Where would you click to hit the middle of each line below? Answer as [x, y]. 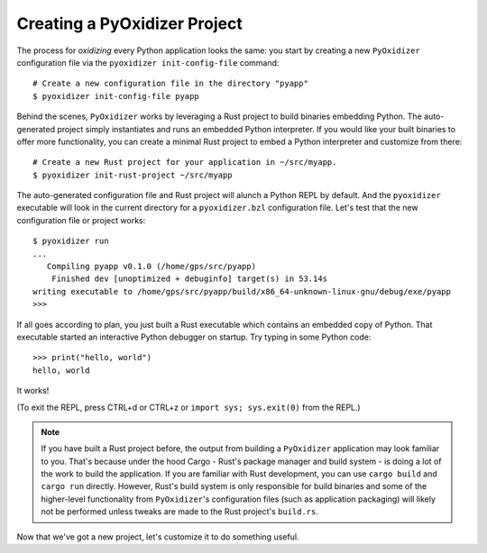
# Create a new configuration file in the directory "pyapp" [170, 84]
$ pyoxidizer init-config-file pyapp [116, 96]
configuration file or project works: [81, 220]
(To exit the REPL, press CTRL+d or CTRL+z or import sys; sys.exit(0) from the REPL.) [188, 407]
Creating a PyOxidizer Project [129, 23]
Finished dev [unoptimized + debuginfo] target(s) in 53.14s [189, 279]
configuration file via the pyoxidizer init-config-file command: [148, 62]
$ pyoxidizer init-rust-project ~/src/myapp [133, 175]
